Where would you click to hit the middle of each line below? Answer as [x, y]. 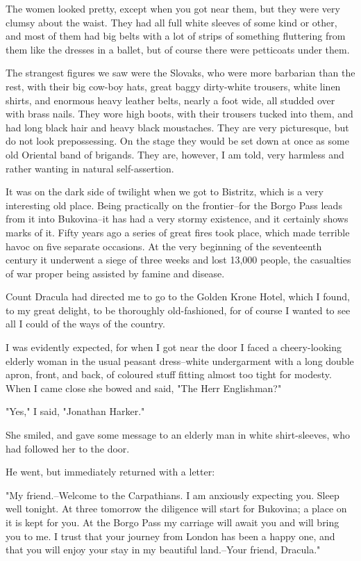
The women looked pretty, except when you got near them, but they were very [173, 8]
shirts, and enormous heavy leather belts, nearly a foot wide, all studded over [170, 100]
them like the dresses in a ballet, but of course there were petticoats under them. [178, 49]
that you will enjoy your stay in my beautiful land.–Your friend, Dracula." [163, 550]
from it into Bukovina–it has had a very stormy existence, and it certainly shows [177, 219]
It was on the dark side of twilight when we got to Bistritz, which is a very [165, 192]
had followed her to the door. [68, 448]
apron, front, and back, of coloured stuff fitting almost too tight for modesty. [169, 374]
